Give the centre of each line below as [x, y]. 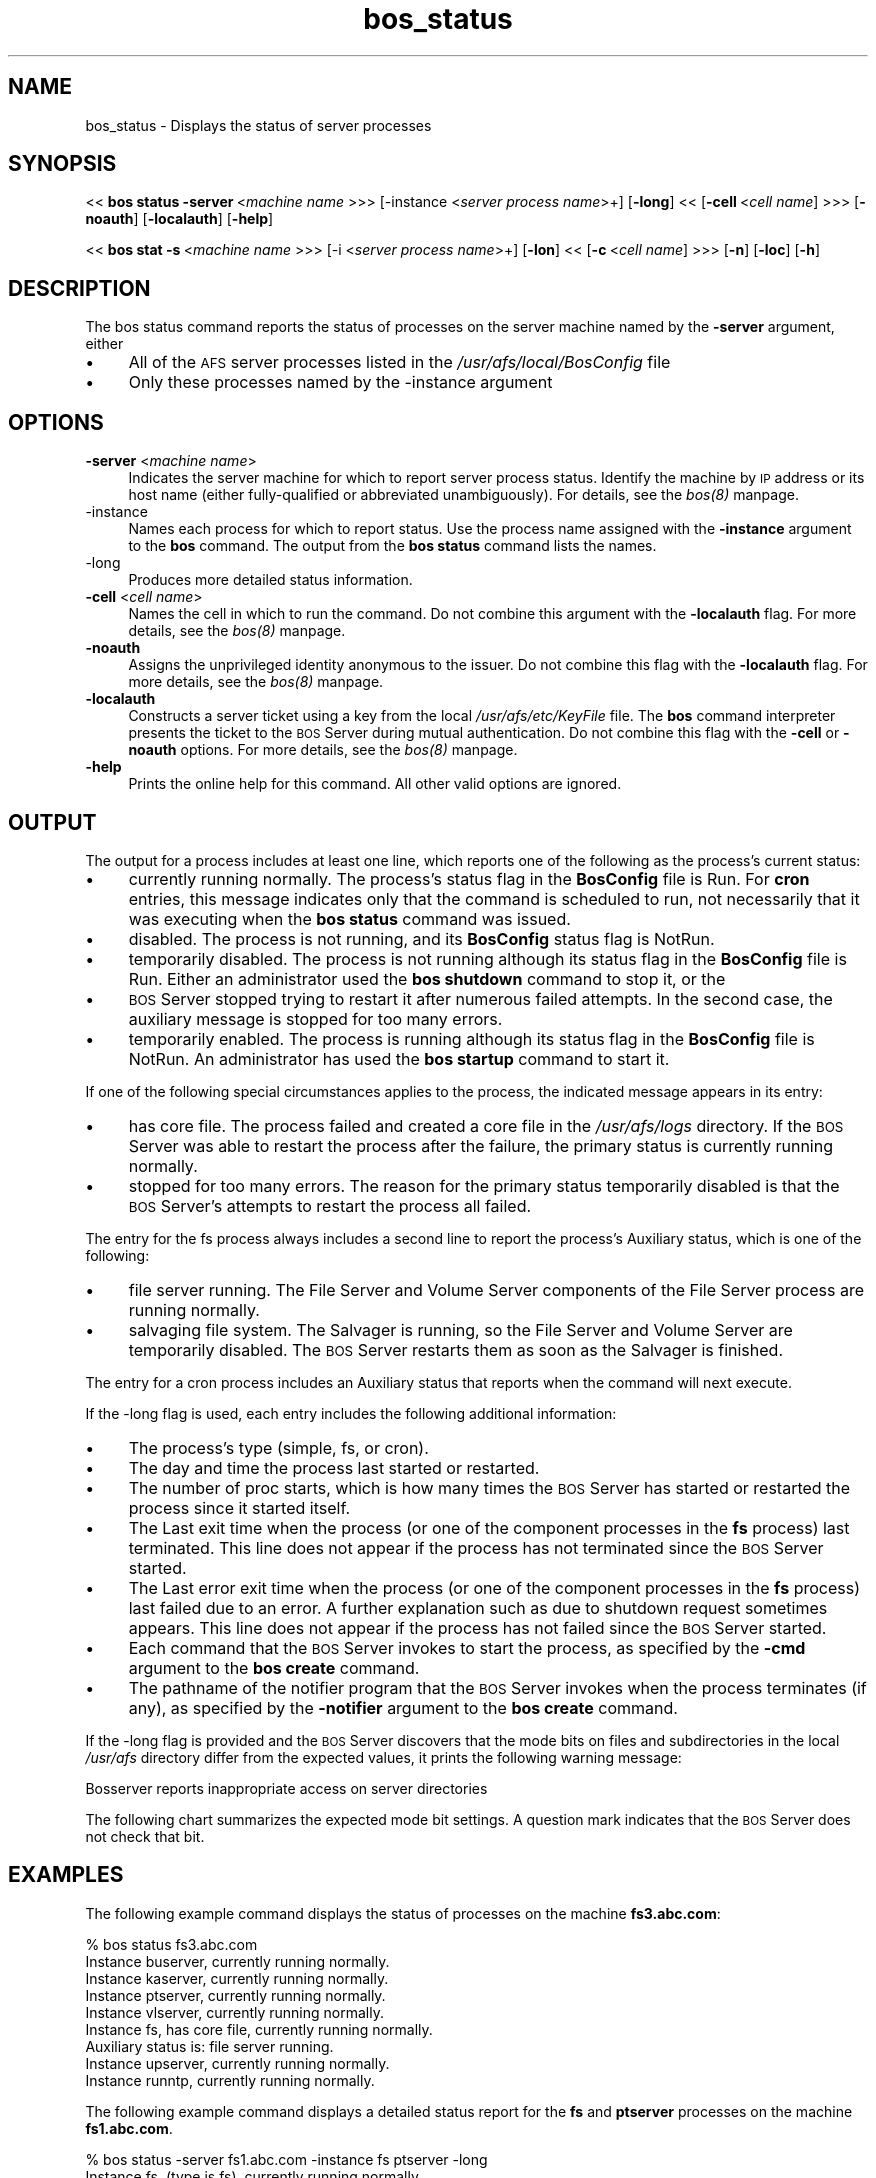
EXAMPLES [66, 1875]
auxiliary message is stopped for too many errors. [315, 1018]
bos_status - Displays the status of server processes [258, 125]
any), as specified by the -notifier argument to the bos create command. [403, 1707]
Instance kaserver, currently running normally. [237, 1978]
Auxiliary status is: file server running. [209, 2046]
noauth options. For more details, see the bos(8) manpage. [323, 750]
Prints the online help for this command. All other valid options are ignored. [375, 784]
